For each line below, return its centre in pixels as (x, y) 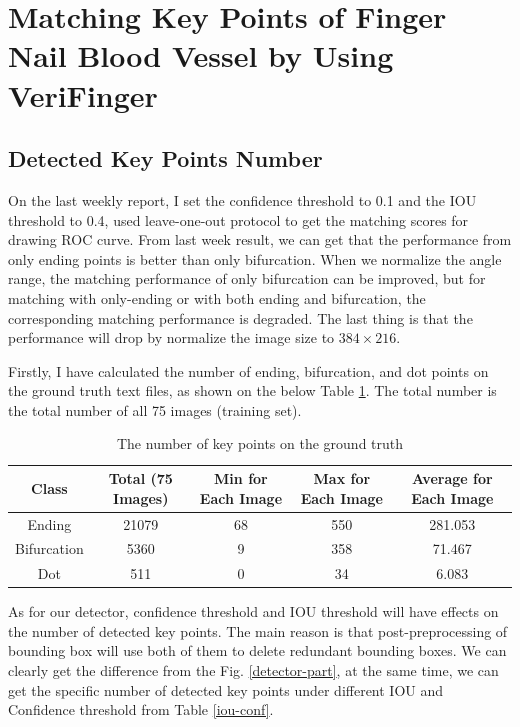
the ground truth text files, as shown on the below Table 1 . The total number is (252, 390)
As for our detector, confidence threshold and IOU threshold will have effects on (253, 611)
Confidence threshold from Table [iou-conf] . (141, 709)
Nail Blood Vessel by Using (201, 55)
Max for (342, 478)
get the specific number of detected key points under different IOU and (226, 689)
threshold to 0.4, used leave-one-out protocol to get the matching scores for (238, 219)
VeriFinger (83, 94)
